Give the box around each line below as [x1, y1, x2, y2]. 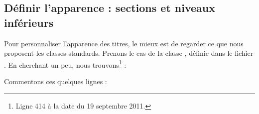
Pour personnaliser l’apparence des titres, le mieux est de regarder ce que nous [4, 38, 244, 48]
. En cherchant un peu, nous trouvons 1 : [4, 58, 127, 70]
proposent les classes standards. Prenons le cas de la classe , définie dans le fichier [4, 48, 254, 58]
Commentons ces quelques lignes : [4, 76, 107, 87]
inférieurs [4, 14, 54, 30]
